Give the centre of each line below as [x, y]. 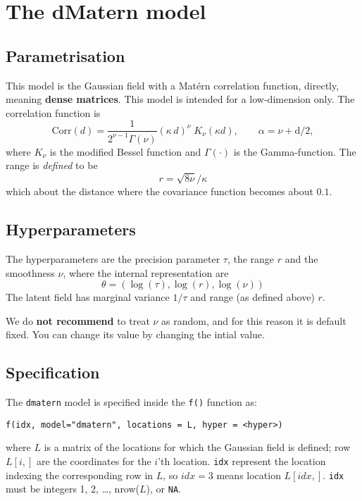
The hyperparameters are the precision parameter [113, 258]
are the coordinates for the [94, 460]
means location [249, 475]
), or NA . [163, 489]
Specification [53, 372]
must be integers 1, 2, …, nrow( [73, 489]
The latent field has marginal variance [88, 297]
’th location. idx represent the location [242, 460]
